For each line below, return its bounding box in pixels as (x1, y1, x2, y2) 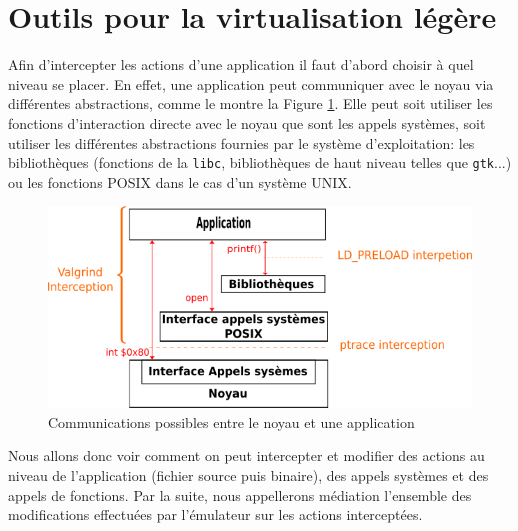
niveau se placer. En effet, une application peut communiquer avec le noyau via (8, 73, 494, 94)
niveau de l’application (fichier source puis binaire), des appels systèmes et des (8, 465, 489, 486)
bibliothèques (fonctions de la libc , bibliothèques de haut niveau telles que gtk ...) (8, 152, 512, 173)
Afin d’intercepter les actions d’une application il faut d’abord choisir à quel (8, 54, 474, 75)
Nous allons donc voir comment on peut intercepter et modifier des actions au (8, 445, 485, 466)
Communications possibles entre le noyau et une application (48, 411, 415, 432)
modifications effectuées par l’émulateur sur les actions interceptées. (8, 504, 423, 525)
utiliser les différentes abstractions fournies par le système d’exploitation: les (8, 132, 475, 153)
